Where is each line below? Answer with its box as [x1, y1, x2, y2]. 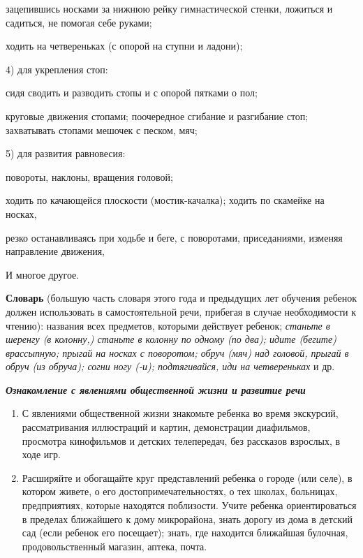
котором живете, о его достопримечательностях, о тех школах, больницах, [22, 484, 338, 499]
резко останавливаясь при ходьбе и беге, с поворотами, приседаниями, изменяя [6, 230, 343, 244]
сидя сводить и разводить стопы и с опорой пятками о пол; [6, 85, 258, 100]
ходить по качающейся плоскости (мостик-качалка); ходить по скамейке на [6, 193, 325, 207]
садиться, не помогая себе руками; [6, 15, 152, 29]
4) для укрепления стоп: [6, 61, 108, 76]
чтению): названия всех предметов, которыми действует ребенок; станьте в [6, 318, 330, 332]
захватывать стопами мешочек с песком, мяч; [6, 122, 198, 137]
